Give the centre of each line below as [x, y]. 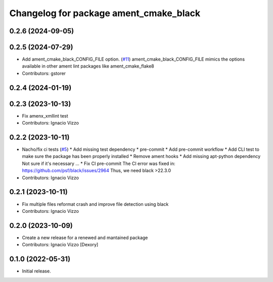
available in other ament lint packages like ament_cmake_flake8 [88, 66]
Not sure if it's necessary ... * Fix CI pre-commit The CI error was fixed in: [99, 163]
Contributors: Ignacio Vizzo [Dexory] [60, 245]
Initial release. [36, 271]
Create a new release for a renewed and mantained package [85, 238]
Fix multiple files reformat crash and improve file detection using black [95, 204]
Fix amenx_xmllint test [45, 116]
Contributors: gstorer [44, 73]
